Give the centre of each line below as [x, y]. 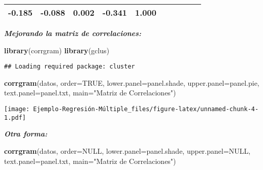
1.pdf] [15, 117]
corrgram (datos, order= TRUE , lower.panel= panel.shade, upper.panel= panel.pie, [132, 82]
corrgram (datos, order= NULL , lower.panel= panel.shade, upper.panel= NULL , [127, 150]
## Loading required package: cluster [70, 67]
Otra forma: [26, 134]
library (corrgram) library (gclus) [57, 50]
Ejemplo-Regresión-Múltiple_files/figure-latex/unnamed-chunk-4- [146, 109]
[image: [17, 109]
